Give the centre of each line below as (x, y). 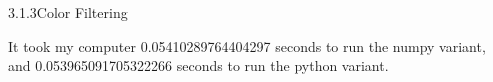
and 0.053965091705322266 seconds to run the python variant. (198, 65)
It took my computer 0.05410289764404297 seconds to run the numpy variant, (247, 45)
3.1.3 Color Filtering (68, 12)
